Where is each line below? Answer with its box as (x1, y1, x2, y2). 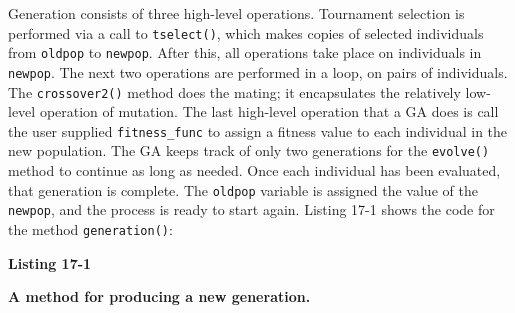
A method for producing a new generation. (8, 286, 311, 307)
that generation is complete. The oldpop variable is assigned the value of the (8, 179, 478, 200)
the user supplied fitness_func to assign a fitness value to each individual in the (8, 120, 508, 141)
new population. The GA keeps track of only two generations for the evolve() (8, 140, 490, 161)
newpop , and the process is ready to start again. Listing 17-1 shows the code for (8, 199, 495, 220)
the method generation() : (8, 219, 173, 240)
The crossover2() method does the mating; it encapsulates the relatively (8, 81, 461, 102)
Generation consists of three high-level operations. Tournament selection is (8, 3, 465, 23)
